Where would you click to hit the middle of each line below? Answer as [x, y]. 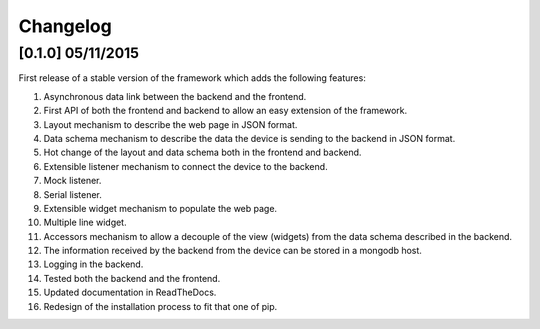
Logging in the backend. [93, 264]
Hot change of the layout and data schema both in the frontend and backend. [202, 152]
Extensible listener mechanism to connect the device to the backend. [186, 166]
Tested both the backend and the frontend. [132, 278]
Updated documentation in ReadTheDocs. [130, 292]
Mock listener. [72, 181]
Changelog [65, 26]
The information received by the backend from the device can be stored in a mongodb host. [232, 251]
